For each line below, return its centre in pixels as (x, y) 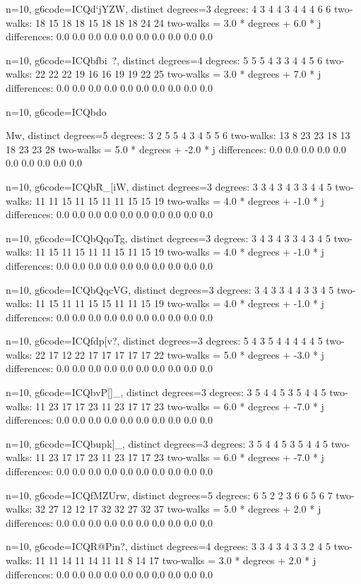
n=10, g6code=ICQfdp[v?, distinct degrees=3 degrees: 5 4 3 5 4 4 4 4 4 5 (164, 341)
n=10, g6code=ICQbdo (56, 111)
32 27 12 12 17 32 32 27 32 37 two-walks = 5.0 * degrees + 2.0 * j (178, 509)
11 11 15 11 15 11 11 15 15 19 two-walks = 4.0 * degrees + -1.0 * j (180, 200)
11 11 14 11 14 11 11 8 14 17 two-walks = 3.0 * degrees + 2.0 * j (176, 560)
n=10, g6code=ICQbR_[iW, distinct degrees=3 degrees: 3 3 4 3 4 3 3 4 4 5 (169, 186)
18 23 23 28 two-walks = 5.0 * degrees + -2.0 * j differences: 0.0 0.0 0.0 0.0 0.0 (176, 149)
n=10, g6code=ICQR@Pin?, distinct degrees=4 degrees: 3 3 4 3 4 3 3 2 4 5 (168, 546)
